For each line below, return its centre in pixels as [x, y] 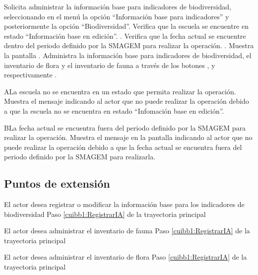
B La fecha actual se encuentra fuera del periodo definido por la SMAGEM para [125, 127]
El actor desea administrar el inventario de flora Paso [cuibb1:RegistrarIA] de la [126, 257]
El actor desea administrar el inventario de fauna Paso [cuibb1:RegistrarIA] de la [127, 231]
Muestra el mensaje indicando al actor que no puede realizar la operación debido [127, 101]
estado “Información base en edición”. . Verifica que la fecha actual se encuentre [125, 35]
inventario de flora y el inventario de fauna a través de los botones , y [110, 65]
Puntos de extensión [57, 183]
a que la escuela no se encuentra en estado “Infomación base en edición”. [114, 110]
